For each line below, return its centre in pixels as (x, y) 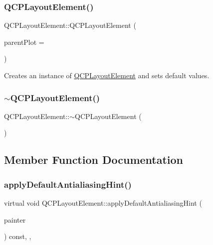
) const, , (18, 236)
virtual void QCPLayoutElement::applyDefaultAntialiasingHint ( (103, 203)
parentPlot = (24, 42)
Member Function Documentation (94, 160)
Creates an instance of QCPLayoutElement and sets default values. (107, 75)
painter (15, 219)
